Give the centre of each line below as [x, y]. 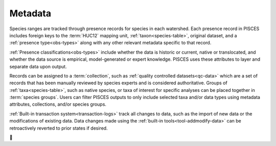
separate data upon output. [38, 66]
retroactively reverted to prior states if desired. [59, 128]
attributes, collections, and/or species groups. [58, 104]
